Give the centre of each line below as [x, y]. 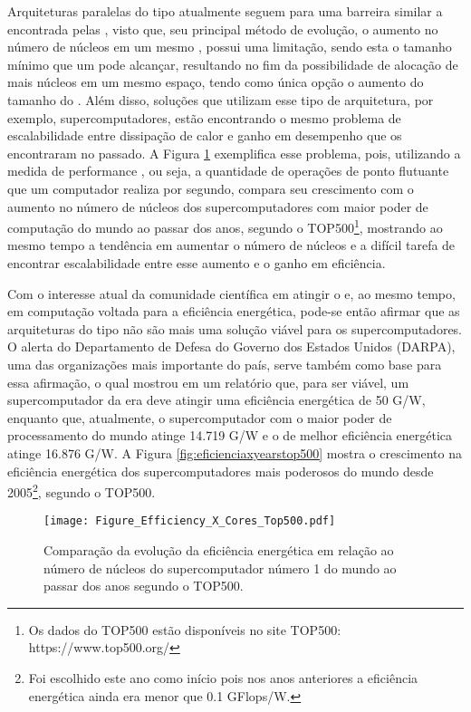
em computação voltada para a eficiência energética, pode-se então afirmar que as [234, 311]
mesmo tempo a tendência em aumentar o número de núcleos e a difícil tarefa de [231, 245]
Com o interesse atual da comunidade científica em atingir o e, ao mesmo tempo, [231, 293]
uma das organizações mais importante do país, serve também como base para [225, 364]
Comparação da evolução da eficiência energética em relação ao [219, 550]
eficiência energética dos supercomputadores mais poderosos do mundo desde [221, 471]
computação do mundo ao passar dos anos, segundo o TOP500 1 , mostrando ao [225, 226]
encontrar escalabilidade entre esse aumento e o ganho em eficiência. [197, 262]
